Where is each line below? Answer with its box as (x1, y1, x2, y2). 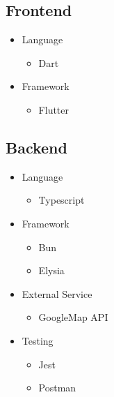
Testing (22, 333, 54, 347)
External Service (22, 286, 92, 301)
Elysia (38, 263, 65, 278)
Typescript (38, 193, 85, 207)
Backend (6, 136, 67, 158)
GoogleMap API (38, 310, 108, 324)
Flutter (38, 102, 70, 117)
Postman (38, 380, 76, 395)
